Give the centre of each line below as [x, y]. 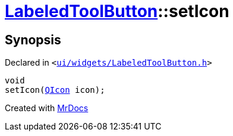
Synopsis [33, 40]
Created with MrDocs [47, 108]
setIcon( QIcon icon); [55, 90]
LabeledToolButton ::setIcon [117, 11]
